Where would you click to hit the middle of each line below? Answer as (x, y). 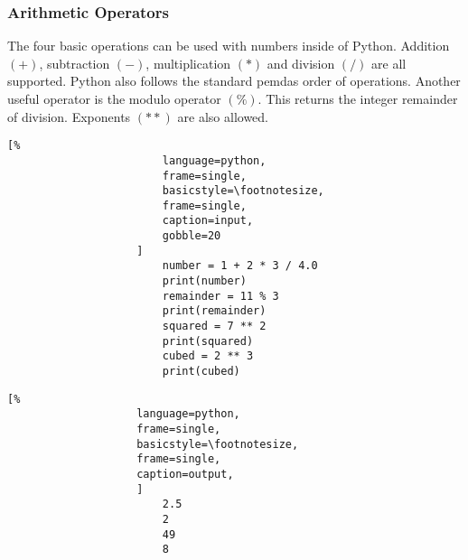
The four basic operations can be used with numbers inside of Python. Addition (229, 46)
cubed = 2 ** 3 (208, 356)
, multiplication (188, 63)
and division (301, 63)
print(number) (204, 281)
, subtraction (75, 63)
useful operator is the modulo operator (114, 98)
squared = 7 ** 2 (214, 327)
